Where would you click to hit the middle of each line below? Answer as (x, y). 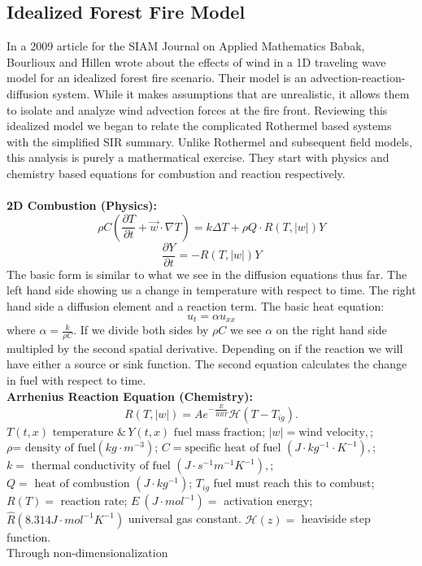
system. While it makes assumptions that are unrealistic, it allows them (231, 93)
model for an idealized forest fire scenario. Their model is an (157, 78)
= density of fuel (54, 448)
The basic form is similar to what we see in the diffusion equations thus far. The (207, 274)
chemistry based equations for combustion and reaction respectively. (176, 173)
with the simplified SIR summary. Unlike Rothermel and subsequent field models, (210, 141)
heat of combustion (82, 484)
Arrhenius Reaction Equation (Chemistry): (130, 396)
